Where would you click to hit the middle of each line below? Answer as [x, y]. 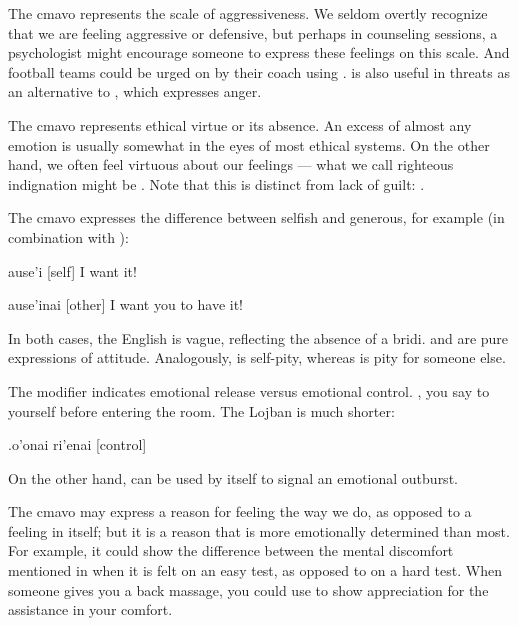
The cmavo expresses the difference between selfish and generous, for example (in [256, 217]
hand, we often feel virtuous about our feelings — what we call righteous [231, 164]
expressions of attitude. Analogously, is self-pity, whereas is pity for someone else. [257, 357]
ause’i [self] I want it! [72, 270]
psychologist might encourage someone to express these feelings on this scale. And [259, 52]
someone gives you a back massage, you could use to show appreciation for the [248, 589]
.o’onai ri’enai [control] [77, 444]
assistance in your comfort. [90, 609]
